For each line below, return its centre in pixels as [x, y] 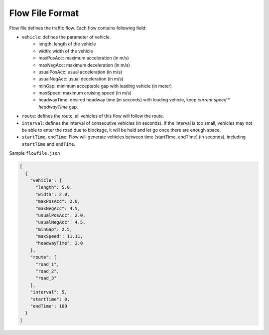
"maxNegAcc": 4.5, [58, 208]
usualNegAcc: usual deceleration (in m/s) [81, 79]
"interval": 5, [49, 292]
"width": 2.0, [53, 194]
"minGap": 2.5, [54, 229]
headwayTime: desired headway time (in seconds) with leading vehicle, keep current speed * [134, 100]
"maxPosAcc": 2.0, [58, 201]
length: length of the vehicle [67, 44]
